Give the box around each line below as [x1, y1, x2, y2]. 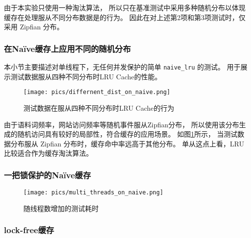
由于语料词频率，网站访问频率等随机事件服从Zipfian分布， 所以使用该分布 [4, 119, 239, 129]
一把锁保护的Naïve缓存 [4, 168, 91, 181]
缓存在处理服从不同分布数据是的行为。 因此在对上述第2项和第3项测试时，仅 [4, 12, 246, 22]
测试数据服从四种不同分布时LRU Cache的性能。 [10, 71, 162, 81]
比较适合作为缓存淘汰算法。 [4, 148, 93, 158]
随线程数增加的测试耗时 [23, 203, 99, 213]
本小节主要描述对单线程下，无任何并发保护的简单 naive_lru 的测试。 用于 [4, 62, 241, 71]
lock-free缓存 [4, 224, 54, 236]
